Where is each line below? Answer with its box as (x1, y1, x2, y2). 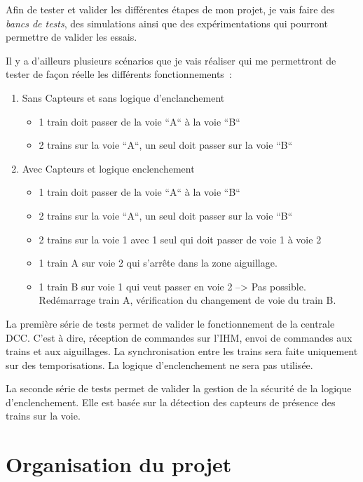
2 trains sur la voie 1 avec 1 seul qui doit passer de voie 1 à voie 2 (39, 232, 322, 246)
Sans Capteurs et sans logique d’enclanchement (22, 90, 225, 105)
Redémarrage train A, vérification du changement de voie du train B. (39, 293, 336, 307)
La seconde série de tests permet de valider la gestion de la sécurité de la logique (6, 381, 352, 396)
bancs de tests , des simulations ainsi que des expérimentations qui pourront (6, 15, 328, 30)
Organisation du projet (6, 450, 232, 478)
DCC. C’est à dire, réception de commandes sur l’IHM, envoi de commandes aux (6, 330, 352, 344)
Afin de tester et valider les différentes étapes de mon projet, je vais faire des (6, 2, 335, 16)
